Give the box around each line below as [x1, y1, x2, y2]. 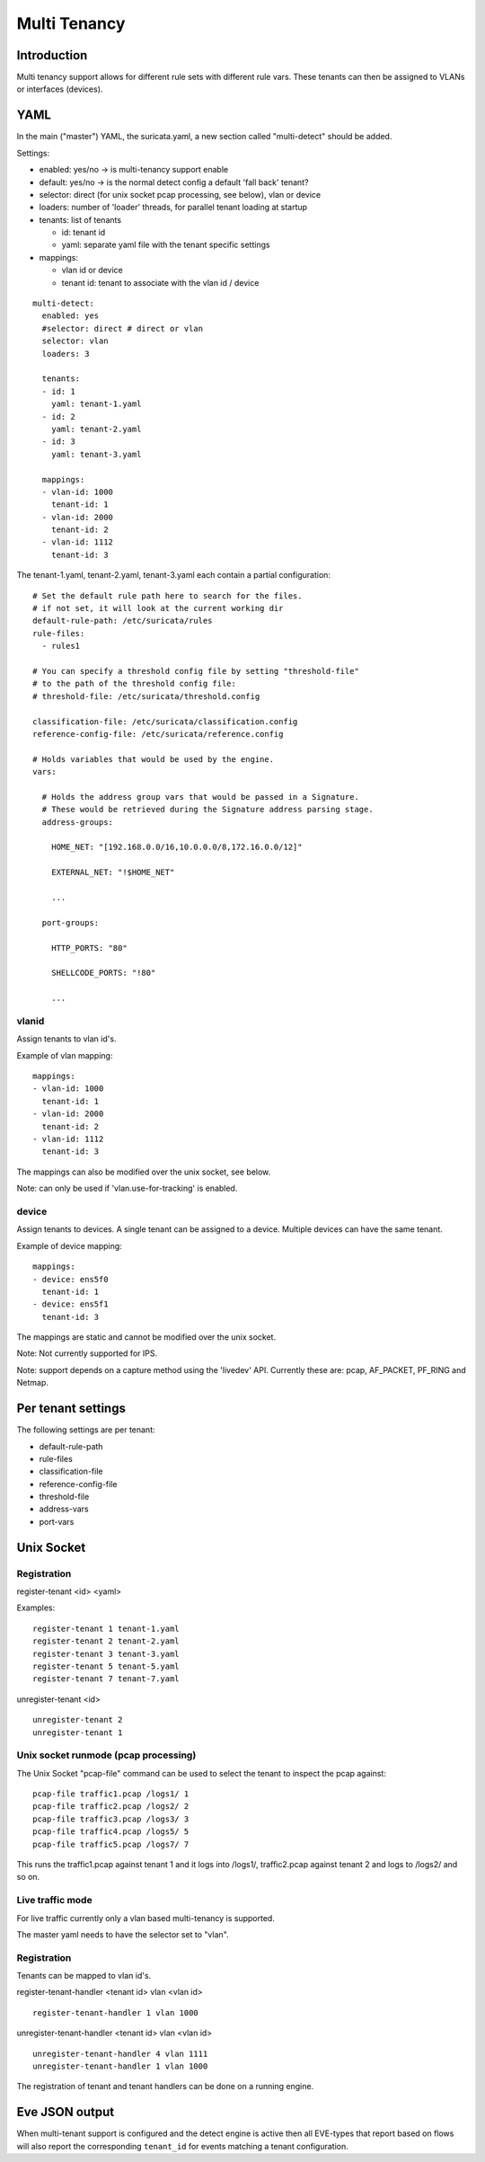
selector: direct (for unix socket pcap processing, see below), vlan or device [39, 189, 322, 199]
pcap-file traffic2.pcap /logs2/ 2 [32, 1802, 190, 1812]
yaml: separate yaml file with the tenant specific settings [61, 239, 270, 251]
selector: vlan [41, 336, 109, 346]
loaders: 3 [41, 349, 90, 359]
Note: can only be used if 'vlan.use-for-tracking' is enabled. [16, 1183, 238, 1194]
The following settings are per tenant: [16, 1424, 155, 1435]
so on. [16, 1872, 40, 1883]
